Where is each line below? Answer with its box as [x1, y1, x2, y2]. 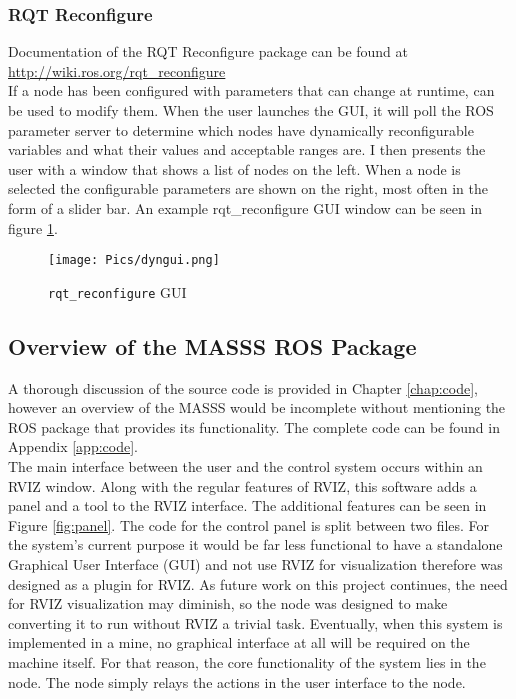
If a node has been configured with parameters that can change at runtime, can [8, 80, 495, 101]
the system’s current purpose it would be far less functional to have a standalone [8, 534, 503, 555]
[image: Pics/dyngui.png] [48, 253, 220, 268]
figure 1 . [8, 217, 58, 238]
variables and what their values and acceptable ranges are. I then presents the [8, 139, 486, 160]
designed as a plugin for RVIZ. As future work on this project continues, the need [8, 573, 508, 594]
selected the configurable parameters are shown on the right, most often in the [8, 178, 488, 199]
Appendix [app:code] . [8, 436, 138, 457]
